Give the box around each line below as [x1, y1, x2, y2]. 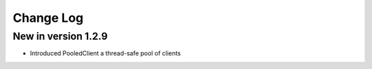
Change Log [12, 10, 84, 25]
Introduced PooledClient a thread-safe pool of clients [30, 49, 181, 57]
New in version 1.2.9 [12, 30, 108, 42]
